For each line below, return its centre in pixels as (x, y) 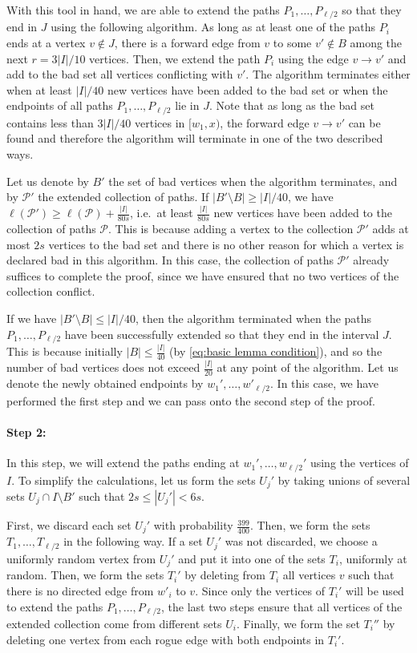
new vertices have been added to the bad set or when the (248, 89)
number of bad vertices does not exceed (103, 367)
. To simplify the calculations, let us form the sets (134, 480)
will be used (375, 590)
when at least (39, 89)
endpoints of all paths (60, 105)
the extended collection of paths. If (123, 197)
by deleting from (225, 575)
